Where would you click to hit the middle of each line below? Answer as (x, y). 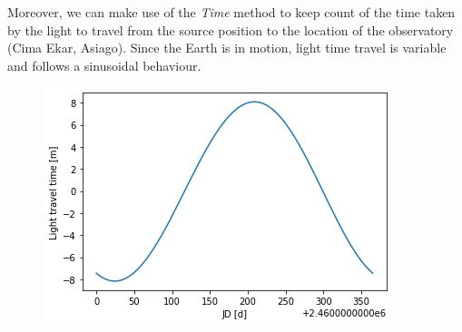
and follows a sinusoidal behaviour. (104, 65)
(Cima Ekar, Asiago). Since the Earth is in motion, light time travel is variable (227, 48)
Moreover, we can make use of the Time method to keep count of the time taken (231, 12)
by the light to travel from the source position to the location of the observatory (231, 29)
